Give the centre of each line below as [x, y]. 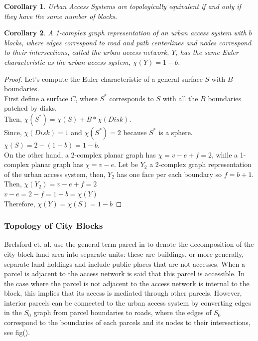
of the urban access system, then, [55, 174]
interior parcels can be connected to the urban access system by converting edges [128, 302]
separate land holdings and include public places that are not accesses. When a [125, 263]
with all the [180, 98]
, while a [225, 154]
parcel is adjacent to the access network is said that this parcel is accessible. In [124, 273]
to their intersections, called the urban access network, [87, 52]
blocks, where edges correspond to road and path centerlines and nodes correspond [128, 42]
